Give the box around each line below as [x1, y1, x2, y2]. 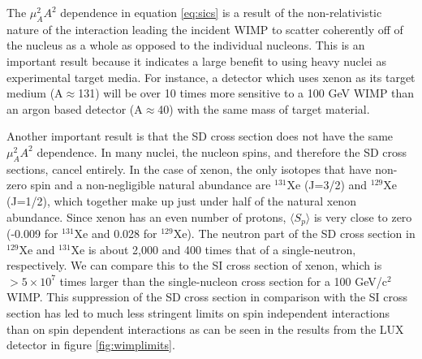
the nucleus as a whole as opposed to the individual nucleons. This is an [6, 37, 365, 54]
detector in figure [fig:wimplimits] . [6, 336, 175, 353]
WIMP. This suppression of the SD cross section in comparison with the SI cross [6, 288, 408, 305]
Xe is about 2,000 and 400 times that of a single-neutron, [71, 240, 356, 257]
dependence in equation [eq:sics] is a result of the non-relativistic [60, 4, 382, 20]
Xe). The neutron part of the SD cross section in [173, 224, 416, 241]
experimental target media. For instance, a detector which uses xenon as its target [6, 68, 416, 85]
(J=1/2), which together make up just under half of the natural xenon [6, 192, 356, 209]
